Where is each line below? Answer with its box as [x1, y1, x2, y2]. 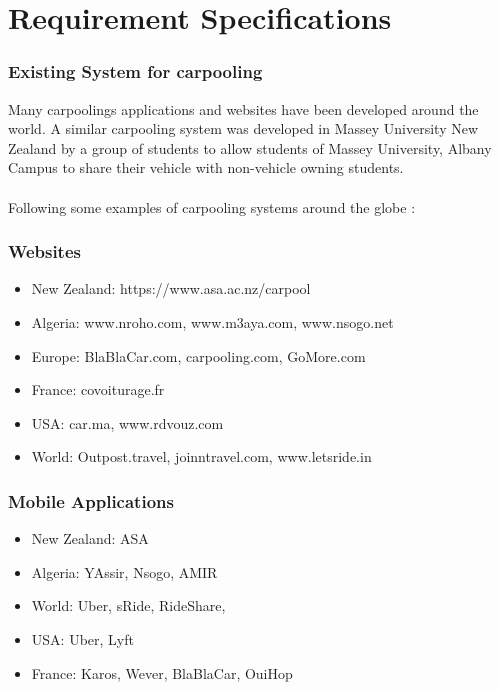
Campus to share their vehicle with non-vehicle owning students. [8, 157, 404, 178]
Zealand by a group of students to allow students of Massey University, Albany [8, 137, 492, 158]
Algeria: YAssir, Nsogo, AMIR [31, 561, 218, 582]
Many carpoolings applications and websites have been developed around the [8, 98, 479, 119]
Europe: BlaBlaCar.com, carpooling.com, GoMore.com [31, 345, 366, 366]
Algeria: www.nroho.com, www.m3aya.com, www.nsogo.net [31, 311, 394, 332]
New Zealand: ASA [31, 528, 149, 549]
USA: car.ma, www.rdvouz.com [31, 412, 224, 433]
